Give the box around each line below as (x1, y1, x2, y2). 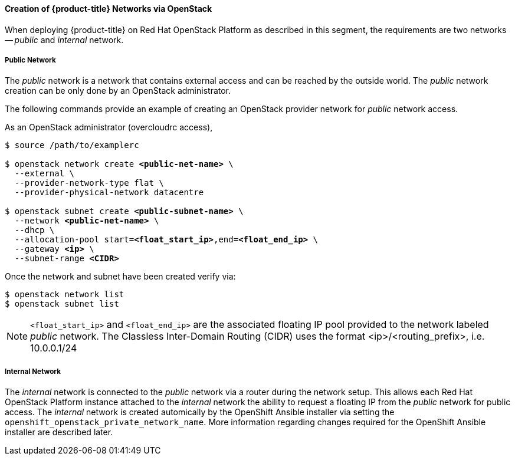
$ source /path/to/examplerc (5, 140, 139, 150)
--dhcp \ (14, 225, 55, 235)
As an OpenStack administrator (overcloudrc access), (5, 122, 213, 133)
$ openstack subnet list (5, 299, 119, 309)
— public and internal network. (5, 34, 124, 45)
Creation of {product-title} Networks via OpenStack (5, 4, 212, 14)
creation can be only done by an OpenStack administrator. (5, 86, 231, 96)
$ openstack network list (5, 290, 124, 300)
